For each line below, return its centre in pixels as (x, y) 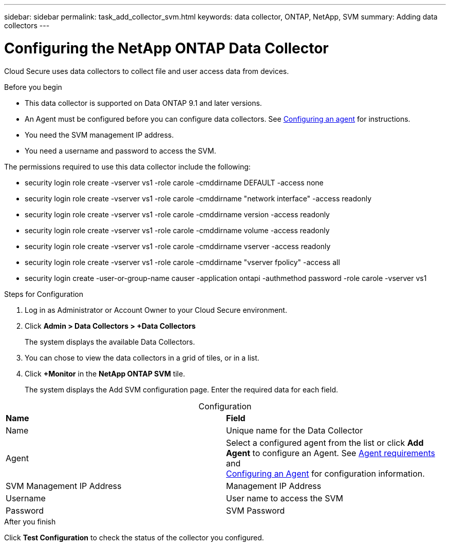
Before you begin (33, 87)
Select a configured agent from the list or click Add (325, 443)
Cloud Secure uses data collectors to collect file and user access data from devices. (147, 71)
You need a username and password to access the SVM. (120, 150)
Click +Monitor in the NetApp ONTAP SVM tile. (105, 373)
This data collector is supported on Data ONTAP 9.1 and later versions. (143, 103)
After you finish (30, 521)
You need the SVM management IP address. (99, 135)
